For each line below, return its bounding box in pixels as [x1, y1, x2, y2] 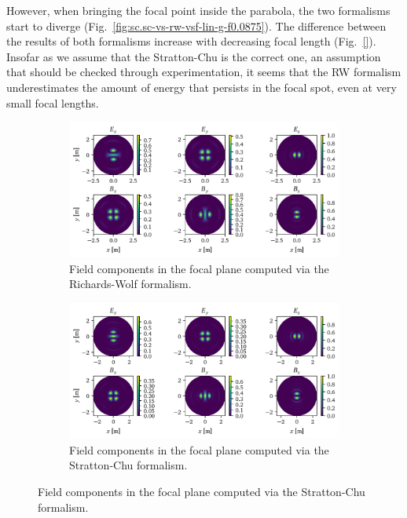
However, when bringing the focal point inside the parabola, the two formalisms [6, 2, 390, 18]
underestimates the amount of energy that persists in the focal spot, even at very [6, 78, 397, 95]
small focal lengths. [6, 94, 99, 111]
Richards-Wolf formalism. [69, 275, 192, 292]
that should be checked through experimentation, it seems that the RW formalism [6, 64, 401, 80]
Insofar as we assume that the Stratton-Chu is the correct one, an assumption [6, 48, 381, 64]
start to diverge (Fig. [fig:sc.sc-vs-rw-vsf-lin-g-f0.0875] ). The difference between [6, 17, 387, 34]
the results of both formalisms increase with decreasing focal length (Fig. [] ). [6, 33, 376, 49]
